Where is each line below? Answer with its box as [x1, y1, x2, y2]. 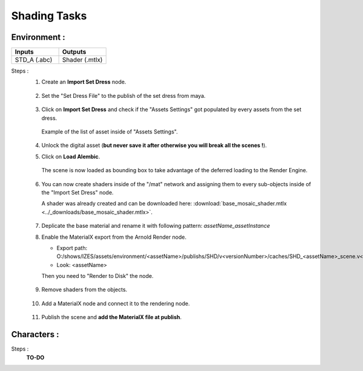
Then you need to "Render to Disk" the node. [41, 273, 154, 280]
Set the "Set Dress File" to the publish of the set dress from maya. [41, 92, 206, 99]
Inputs [15, 48, 34, 56]
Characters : [11, 329, 59, 340]
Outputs [62, 48, 87, 56]
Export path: [56, 244, 88, 251]
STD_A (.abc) [15, 56, 53, 64]
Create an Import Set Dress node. [41, 79, 126, 86]
